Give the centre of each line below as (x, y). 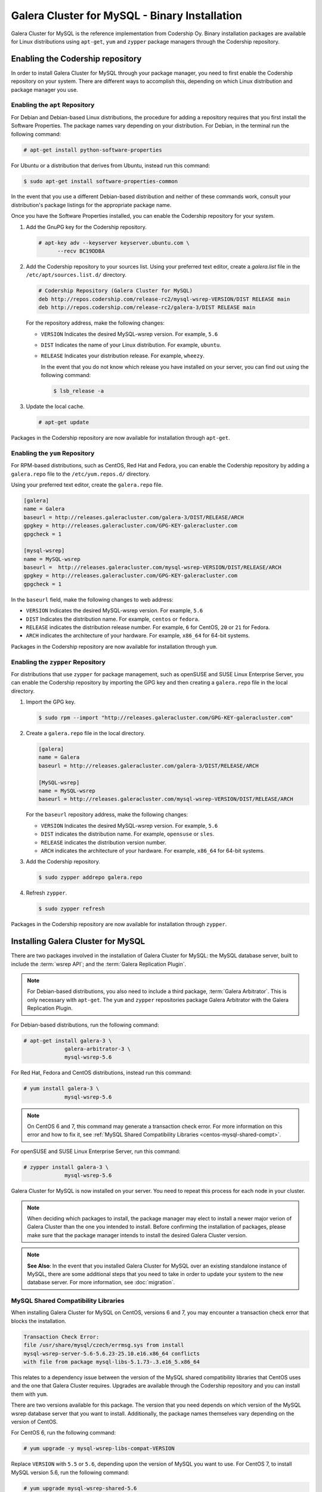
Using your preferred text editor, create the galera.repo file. (87, 485)
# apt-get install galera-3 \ (68, 1041)
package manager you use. (45, 90)
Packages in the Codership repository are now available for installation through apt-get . (120, 438)
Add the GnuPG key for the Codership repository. (86, 227)
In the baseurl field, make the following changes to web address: (92, 599)
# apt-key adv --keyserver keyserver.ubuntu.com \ (114, 243)
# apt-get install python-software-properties (93, 150)
